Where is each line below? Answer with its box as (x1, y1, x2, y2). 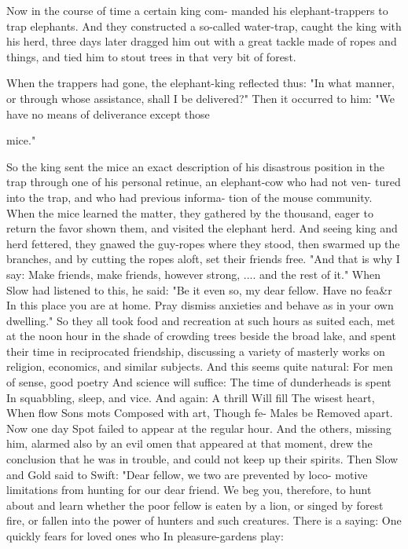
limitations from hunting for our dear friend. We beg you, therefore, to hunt (6, 481, 372, 498)
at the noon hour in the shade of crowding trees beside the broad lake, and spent (6, 328, 396, 344)
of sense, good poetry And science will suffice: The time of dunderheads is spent (6, 374, 391, 390)
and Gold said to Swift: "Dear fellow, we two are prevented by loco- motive (6, 466, 368, 482)
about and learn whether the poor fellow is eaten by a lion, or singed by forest (6, 496, 384, 513)
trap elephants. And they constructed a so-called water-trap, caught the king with (6, 17, 402, 34)
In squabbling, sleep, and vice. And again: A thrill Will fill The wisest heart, (6, 389, 375, 405)
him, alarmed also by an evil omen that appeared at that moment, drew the (6, 435, 373, 452)
